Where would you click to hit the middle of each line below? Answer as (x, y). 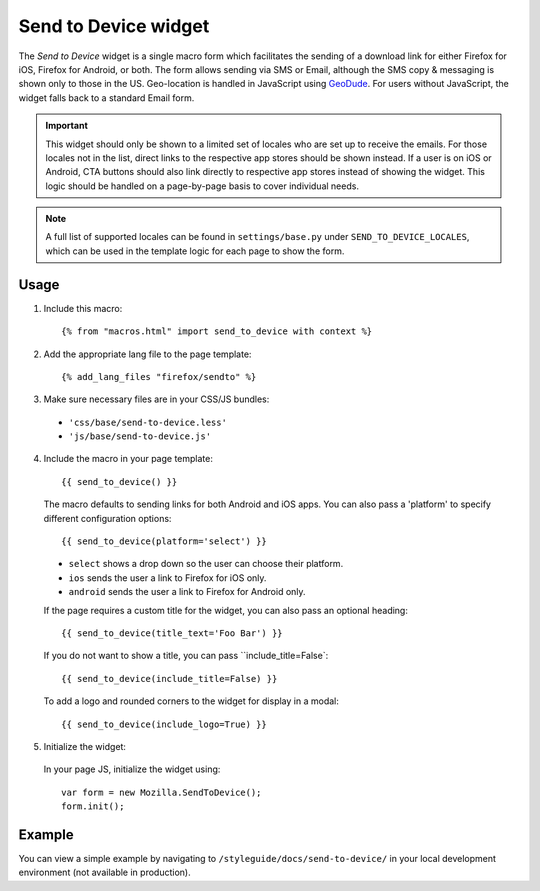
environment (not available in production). (104, 872)
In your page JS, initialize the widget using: (132, 769)
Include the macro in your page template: (128, 459)
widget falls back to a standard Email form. (106, 97)
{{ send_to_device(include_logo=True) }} (164, 724)
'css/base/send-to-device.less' (147, 422)
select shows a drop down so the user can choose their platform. (206, 564)
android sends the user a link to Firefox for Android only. (187, 592)
